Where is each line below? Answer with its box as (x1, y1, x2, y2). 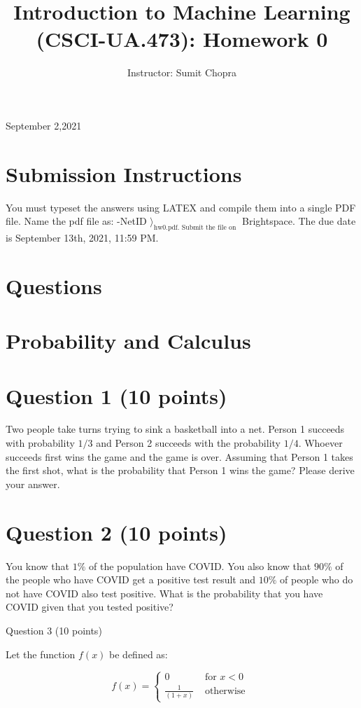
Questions (6, 271, 102, 300)
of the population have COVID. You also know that (89, 558, 311, 573)
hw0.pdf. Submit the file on (153, 224, 236, 232)
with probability (6, 436, 75, 450)
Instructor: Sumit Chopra (127, 65, 237, 80)
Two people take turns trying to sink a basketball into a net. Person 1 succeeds (6, 422, 345, 436)
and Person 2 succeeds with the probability (96, 436, 281, 450)
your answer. (6, 476, 60, 491)
